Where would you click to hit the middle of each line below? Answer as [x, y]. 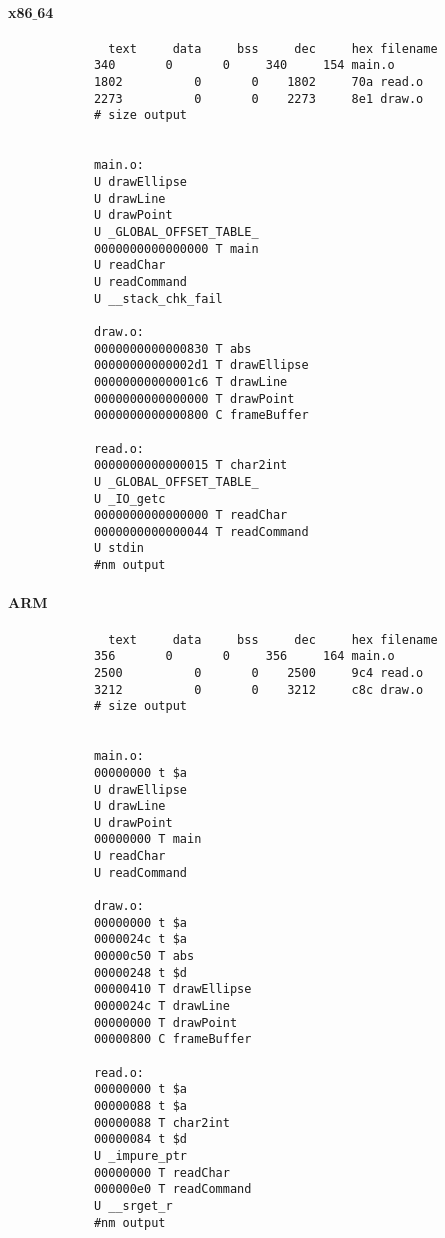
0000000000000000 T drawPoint [194, 398]
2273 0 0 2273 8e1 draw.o [258, 98]
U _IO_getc [129, 498]
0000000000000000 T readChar [190, 515]
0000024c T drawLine [161, 1006]
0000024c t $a [140, 939]
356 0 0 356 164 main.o [244, 656]
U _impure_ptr [140, 1155]
